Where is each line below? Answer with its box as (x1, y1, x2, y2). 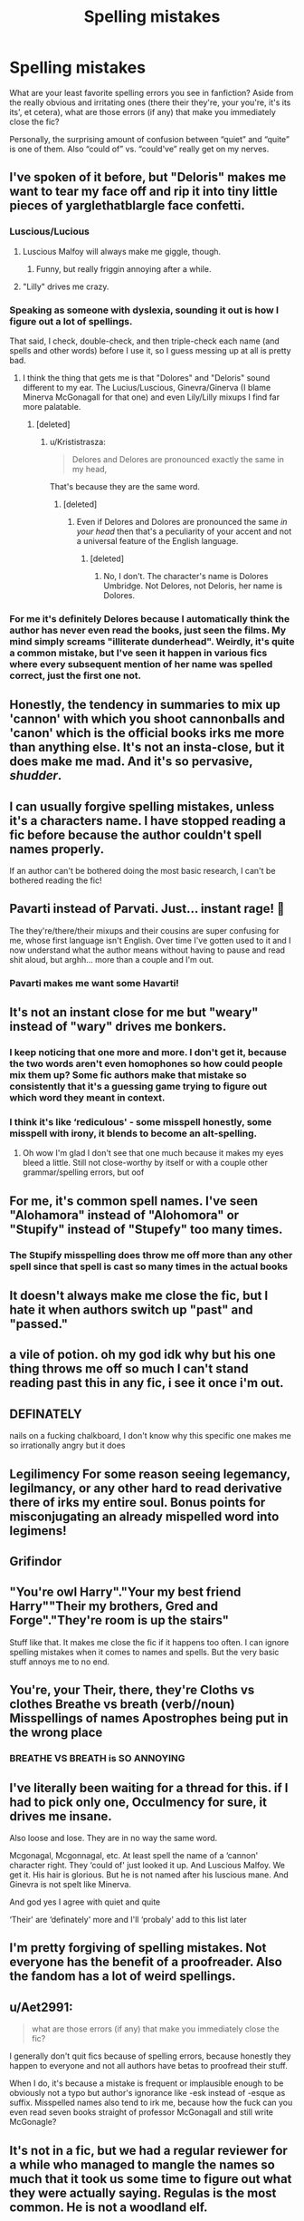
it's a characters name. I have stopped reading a (9, 813, 287, 829)
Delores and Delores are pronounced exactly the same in (71, 453, 285, 464)
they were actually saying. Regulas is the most (9, 2185, 277, 2200)
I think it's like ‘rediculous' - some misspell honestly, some (9, 1116, 272, 1129)
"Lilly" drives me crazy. (22, 281, 109, 292)
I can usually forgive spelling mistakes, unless (9, 799, 275, 814)
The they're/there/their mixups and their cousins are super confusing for (9, 925, 280, 936)
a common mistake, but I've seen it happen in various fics (9, 646, 268, 659)
